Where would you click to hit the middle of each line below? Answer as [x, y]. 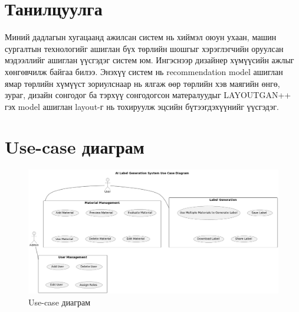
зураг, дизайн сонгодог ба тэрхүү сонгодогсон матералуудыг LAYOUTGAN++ [148, 95]
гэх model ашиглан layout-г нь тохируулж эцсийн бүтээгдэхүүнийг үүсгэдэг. [142, 106]
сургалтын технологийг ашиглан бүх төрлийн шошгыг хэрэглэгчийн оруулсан [144, 48]
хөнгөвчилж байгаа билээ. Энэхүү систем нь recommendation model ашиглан [144, 71]
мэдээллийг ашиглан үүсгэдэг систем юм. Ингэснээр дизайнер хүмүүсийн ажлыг [149, 60]
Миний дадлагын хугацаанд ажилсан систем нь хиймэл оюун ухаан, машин [141, 37]
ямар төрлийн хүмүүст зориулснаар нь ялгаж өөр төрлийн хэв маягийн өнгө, [142, 83]
